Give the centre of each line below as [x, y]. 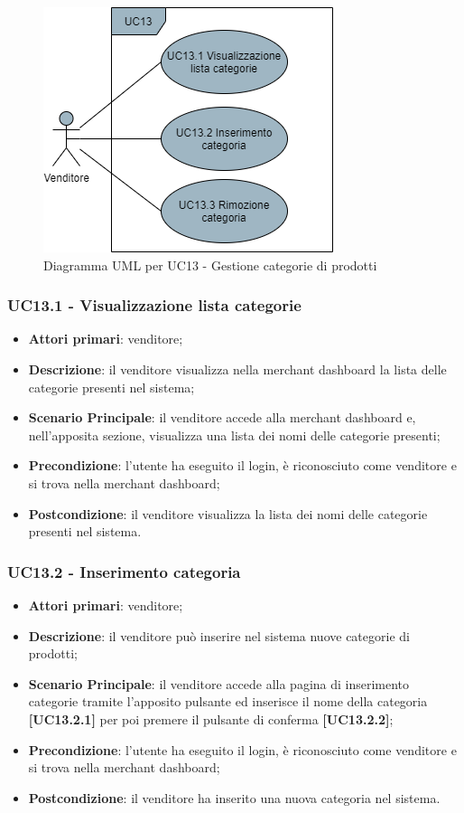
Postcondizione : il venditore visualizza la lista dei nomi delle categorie [228, 513]
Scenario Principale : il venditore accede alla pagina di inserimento [219, 683]
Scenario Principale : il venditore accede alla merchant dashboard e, [222, 417]
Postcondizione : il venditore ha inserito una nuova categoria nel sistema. [234, 797]
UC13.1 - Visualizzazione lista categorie [154, 305]
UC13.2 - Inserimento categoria [124, 571]
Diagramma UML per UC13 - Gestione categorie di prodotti [210, 265]
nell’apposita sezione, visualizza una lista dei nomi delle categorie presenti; [234, 435]
